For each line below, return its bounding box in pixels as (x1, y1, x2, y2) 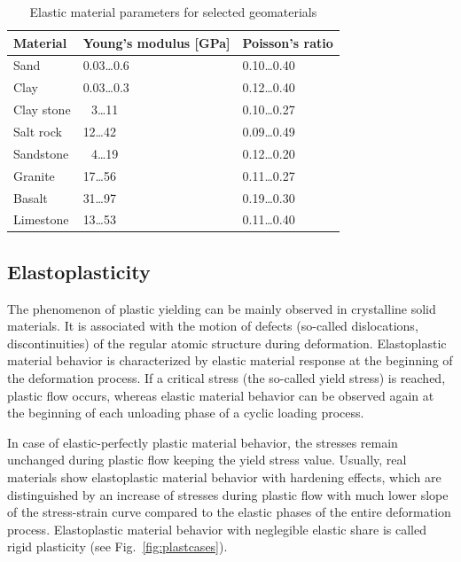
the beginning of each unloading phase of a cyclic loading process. (7, 403, 364, 422)
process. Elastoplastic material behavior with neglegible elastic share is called (7, 519, 426, 538)
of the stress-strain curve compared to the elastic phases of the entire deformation (7, 503, 451, 521)
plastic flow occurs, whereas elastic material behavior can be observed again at (7, 386, 434, 404)
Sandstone (13, 144, 69, 162)
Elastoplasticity (7, 257, 151, 285)
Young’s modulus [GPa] (82, 33, 230, 51)
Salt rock (13, 121, 62, 140)
